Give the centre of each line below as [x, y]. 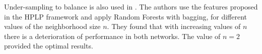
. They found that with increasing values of [174, 26]
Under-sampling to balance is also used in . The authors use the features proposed [131, 6]
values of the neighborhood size [52, 26]
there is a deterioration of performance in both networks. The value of [112, 36]
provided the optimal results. [49, 46]
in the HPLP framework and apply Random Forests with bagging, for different [126, 16]
